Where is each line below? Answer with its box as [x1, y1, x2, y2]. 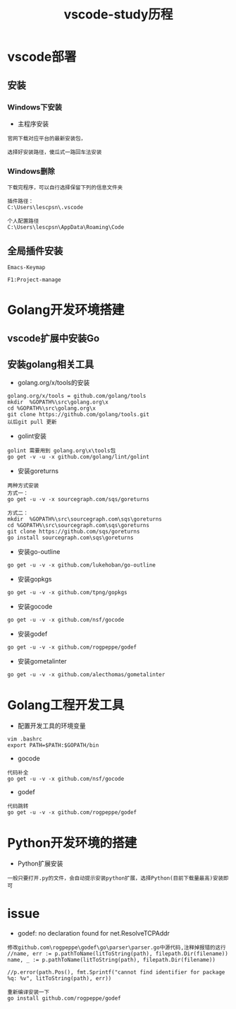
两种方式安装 [7, 482, 39, 490]
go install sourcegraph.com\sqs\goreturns [7, 534, 134, 541]
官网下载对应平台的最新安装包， [7, 135, 87, 142]
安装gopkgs [17, 575, 52, 584]
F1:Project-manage [7, 276, 61, 283]
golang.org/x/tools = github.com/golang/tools [7, 393, 147, 400]
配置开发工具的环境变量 [17, 721, 86, 730]
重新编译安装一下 [7, 989, 50, 996]
